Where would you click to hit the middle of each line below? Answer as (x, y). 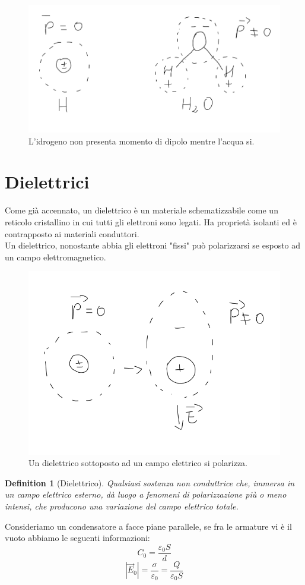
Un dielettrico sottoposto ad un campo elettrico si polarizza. (138, 463)
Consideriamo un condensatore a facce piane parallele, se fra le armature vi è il (148, 526)
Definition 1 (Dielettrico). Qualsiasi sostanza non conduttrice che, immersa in (150, 482)
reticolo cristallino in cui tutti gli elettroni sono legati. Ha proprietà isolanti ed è (151, 221)
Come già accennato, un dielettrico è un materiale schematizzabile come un (142, 210)
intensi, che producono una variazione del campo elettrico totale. (122, 506)
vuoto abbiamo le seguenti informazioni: (77, 538)
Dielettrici (47, 182)
